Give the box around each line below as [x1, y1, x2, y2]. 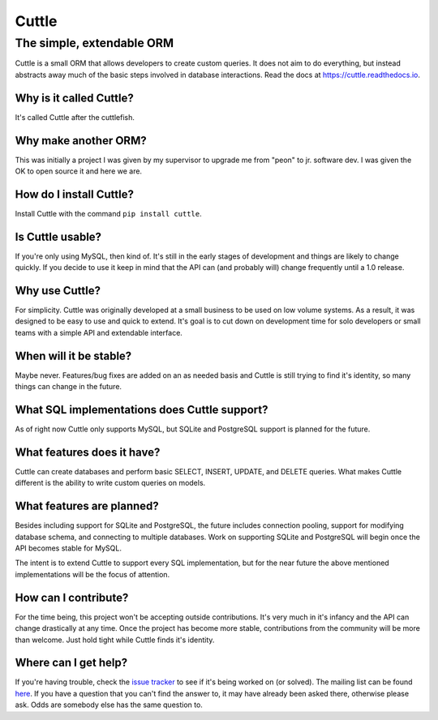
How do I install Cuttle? [15, 187, 134, 201]
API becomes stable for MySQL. [15, 543, 122, 553]
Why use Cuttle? [15, 284, 101, 298]
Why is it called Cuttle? [15, 91, 134, 105]
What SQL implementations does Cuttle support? [15, 402, 268, 417]
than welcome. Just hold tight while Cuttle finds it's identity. [15, 635, 215, 645]
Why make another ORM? [15, 134, 147, 148]
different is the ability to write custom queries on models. [15, 478, 206, 488]
